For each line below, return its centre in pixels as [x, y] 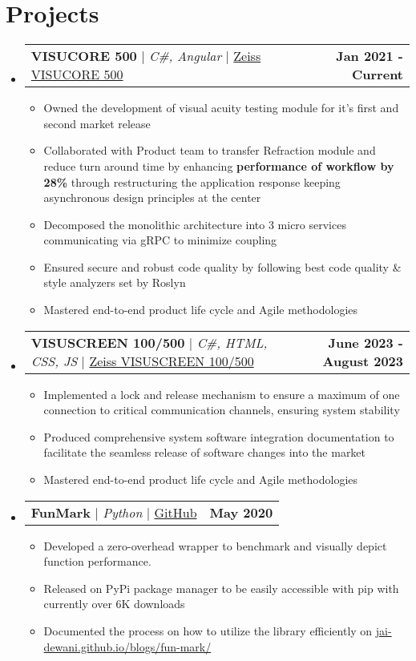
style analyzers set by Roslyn [115, 282]
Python [123, 512]
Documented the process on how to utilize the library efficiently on [208, 631]
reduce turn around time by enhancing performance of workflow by [219, 165]
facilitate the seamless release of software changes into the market [205, 452]
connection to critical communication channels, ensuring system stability [222, 410]
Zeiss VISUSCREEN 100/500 [172, 361]
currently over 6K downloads [114, 604]
